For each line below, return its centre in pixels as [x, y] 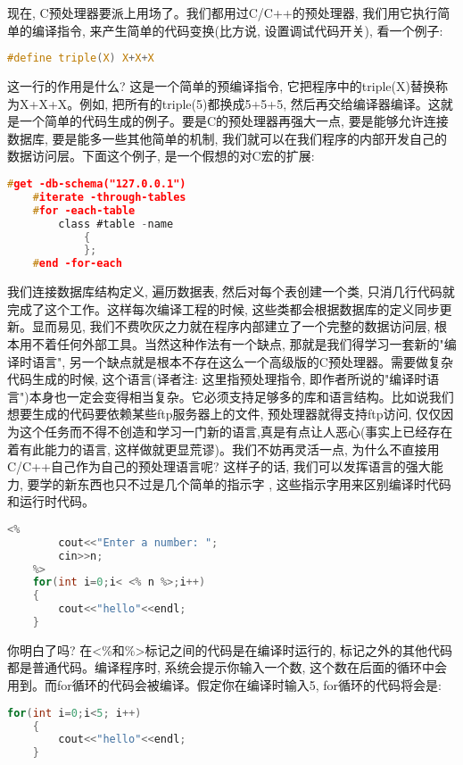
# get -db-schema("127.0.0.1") [97, 184]
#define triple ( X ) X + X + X [81, 58]
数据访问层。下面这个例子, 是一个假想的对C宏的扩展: [161, 156]
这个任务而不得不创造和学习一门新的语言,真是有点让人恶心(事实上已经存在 [236, 431]
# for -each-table [84, 210]
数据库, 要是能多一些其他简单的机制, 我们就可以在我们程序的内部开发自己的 [227, 138]
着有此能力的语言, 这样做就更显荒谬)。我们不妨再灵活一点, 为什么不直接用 [223, 449]
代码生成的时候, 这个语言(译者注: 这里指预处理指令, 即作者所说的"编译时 [217, 379]
